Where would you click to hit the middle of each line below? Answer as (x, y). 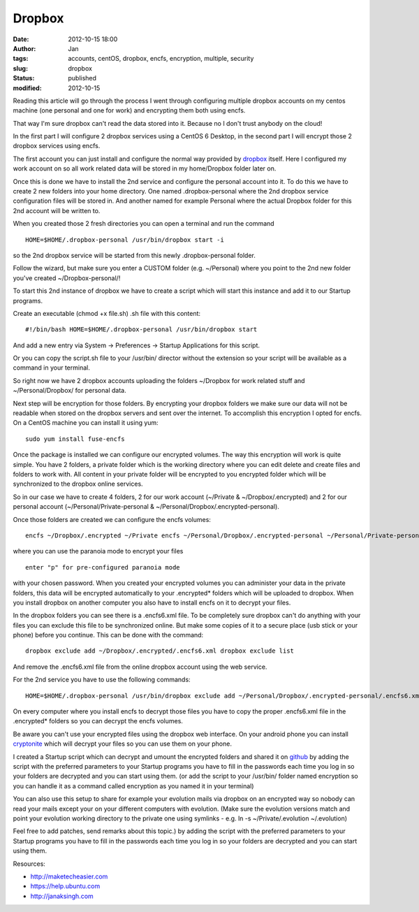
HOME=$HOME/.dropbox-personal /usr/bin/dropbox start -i (125, 240)
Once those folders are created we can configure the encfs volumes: (112, 519)
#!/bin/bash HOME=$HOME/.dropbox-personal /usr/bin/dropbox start (141, 330)
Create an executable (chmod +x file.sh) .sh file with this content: (107, 313)
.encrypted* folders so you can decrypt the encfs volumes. (98, 721)
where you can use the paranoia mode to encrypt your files (98, 551)
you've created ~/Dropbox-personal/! (67, 278)
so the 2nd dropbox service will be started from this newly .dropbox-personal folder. (134, 255)
